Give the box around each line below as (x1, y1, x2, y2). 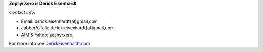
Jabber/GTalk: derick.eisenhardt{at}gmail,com (21, 25, 114, 31)
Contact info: (9, 10, 36, 15)
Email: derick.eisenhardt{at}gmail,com (21, 18, 98, 24)
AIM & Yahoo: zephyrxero (21, 32, 73, 38)
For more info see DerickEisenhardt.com (9, 40, 90, 46)
